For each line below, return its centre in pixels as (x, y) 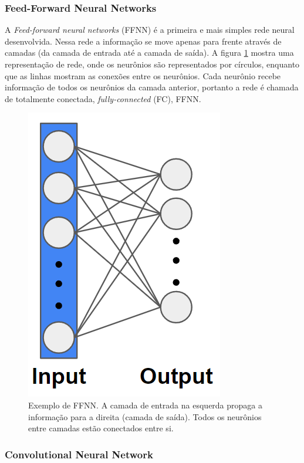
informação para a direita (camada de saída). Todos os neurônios (145, 416)
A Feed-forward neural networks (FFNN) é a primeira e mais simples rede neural (150, 30)
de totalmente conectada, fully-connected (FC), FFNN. (103, 98)
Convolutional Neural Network (79, 454)
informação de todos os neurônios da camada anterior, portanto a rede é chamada (152, 87)
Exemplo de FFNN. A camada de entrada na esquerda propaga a (145, 405)
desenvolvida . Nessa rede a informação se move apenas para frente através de (143, 41)
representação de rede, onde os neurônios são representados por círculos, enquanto (152, 64)
